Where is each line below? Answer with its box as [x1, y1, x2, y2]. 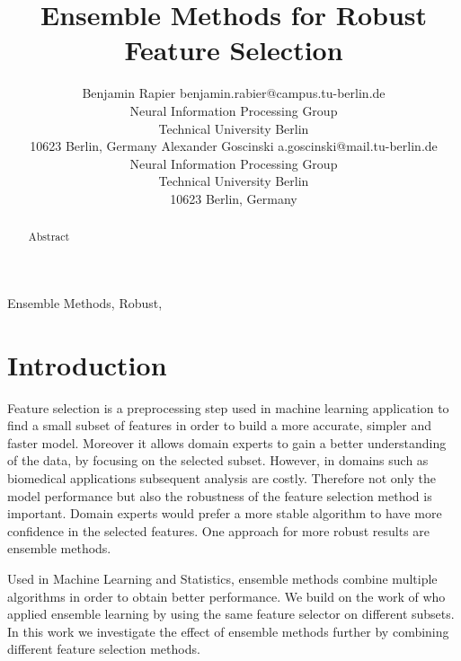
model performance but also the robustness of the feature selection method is [7, 486, 432, 505]
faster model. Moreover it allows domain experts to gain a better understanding [7, 433, 447, 452]
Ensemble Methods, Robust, [7, 293, 163, 312]
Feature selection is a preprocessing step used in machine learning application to [7, 398, 449, 417]
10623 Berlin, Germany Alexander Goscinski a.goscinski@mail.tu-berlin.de [30, 137, 438, 155]
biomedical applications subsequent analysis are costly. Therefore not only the [7, 469, 436, 488]
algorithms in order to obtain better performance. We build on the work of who [7, 586, 446, 605]
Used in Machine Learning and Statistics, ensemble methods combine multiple [7, 568, 438, 587]
